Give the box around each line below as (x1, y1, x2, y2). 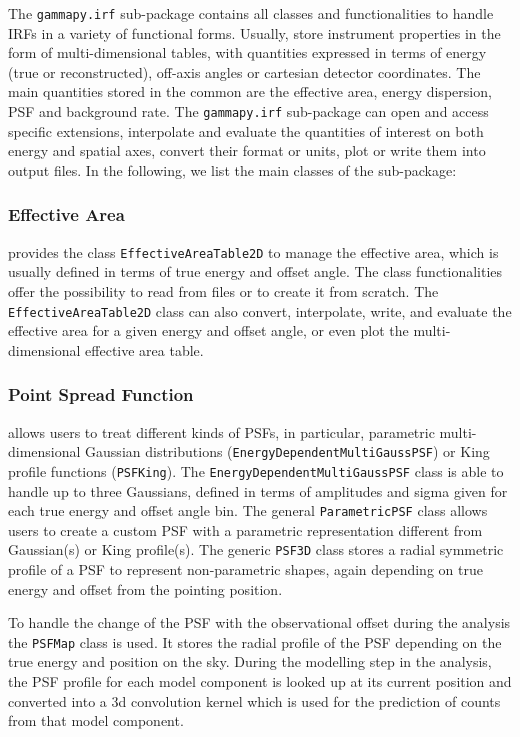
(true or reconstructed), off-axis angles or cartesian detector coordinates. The (8, 61, 481, 82)
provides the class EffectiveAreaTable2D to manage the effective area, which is (8, 241, 499, 262)
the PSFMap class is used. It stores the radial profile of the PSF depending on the (8, 631, 502, 652)
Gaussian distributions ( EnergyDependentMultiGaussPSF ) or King (85, 441, 490, 462)
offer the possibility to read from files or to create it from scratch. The (8, 280, 439, 301)
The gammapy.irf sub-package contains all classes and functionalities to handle (8, 3, 494, 23)
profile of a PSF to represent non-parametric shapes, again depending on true (8, 559, 483, 579)
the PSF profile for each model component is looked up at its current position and (8, 671, 512, 692)
